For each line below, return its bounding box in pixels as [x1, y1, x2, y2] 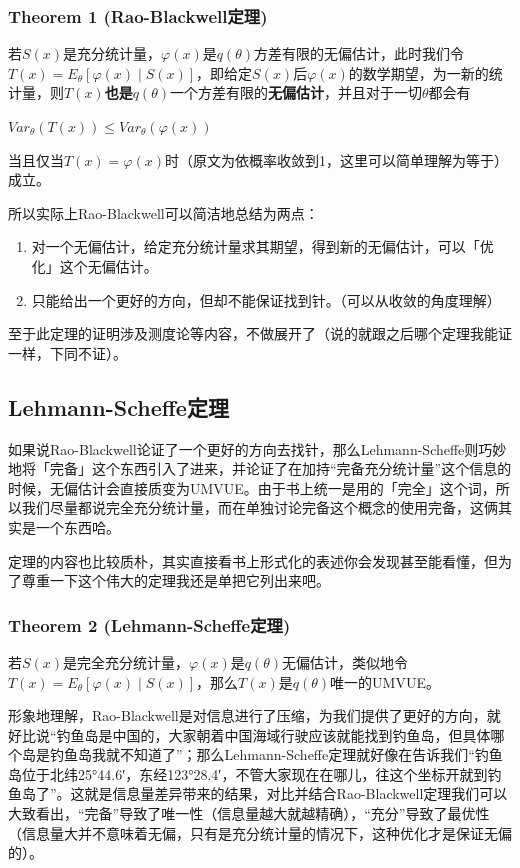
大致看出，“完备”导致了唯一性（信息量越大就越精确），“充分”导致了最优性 [8, 803, 490, 824]
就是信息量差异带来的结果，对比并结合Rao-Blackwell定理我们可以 [84, 783, 508, 804]
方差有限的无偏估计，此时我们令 [254, 43, 465, 64]
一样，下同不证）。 [8, 342, 127, 363]
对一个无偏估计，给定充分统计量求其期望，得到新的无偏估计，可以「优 [31, 236, 494, 257]
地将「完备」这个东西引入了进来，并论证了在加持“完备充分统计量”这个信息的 [8, 458, 512, 479]
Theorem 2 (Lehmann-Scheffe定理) [8, 612, 291, 637]
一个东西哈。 [35, 516, 120, 537]
